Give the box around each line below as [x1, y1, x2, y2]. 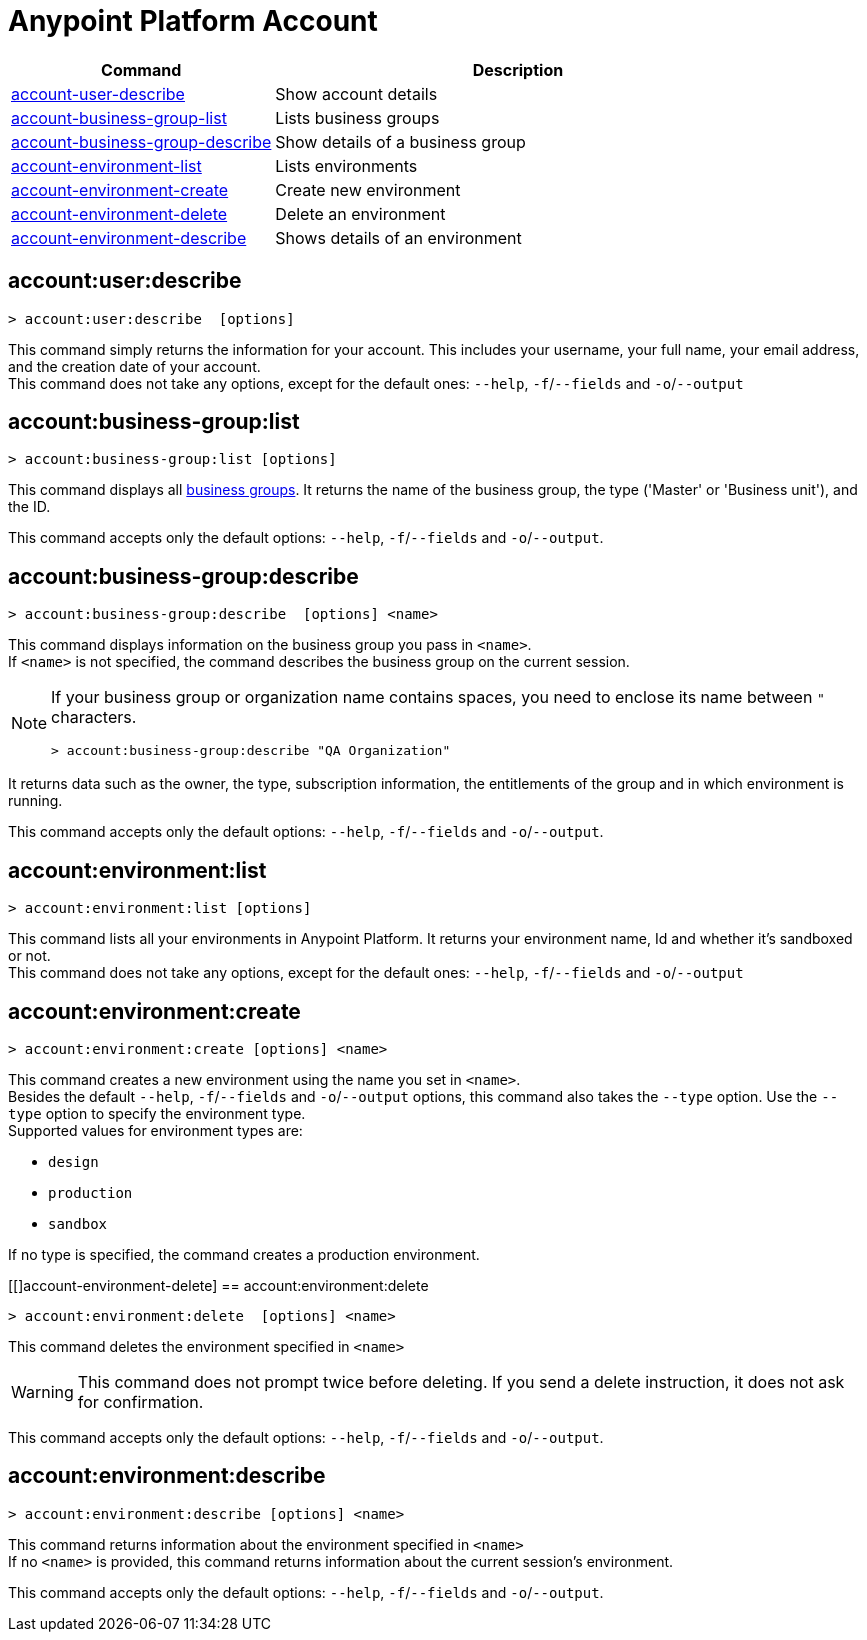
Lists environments [275, 155, 418, 176]
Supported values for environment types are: [8, 1121, 303, 1139]
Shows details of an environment [275, 227, 522, 248]
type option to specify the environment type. [8, 1104, 306, 1122]
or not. [8, 947, 51, 965]
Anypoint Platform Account [8, 4, 378, 38]
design [48, 1153, 99, 1170]
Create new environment [275, 179, 461, 200]
